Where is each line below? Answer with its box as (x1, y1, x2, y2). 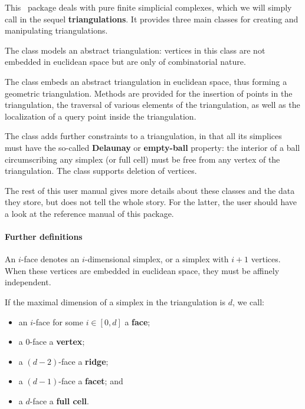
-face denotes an (21, 253, 80, 265)
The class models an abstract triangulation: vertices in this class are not (5, 44, 265, 56)
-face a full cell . (29, 395, 89, 407)
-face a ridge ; (58, 355, 109, 367)
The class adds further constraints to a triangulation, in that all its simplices (5, 130, 282, 142)
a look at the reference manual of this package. (5, 207, 174, 219)
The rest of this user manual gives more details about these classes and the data (5, 184, 295, 196)
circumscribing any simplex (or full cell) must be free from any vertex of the (5, 153, 280, 165)
